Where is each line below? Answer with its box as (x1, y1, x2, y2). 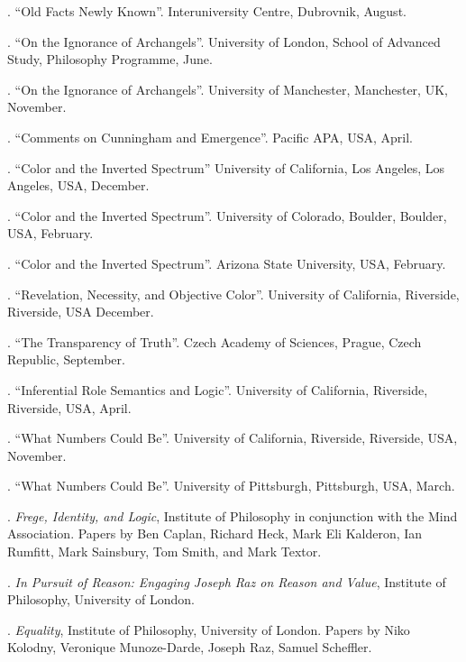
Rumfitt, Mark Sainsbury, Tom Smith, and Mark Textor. (7, 542, 322, 561)
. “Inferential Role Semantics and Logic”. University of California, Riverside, (7, 380, 428, 399)
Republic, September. (7, 350, 125, 369)
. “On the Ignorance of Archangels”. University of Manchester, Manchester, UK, (7, 79, 448, 98)
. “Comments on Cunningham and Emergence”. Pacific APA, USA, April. (7, 127, 413, 146)
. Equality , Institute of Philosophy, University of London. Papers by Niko (7, 620, 410, 639)
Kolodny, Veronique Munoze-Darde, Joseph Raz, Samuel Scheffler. (7, 638, 372, 657)
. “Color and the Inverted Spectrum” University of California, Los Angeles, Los (7, 158, 445, 177)
